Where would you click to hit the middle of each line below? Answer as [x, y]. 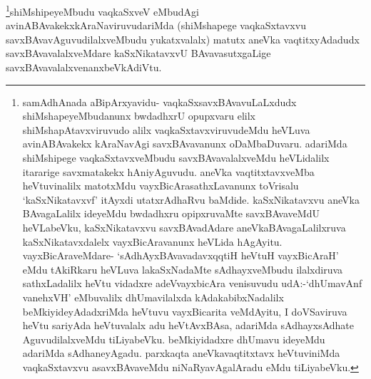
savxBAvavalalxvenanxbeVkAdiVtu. [84, 67]
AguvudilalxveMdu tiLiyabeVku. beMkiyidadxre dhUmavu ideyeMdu [174, 339]
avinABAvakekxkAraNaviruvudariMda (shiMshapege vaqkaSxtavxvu [156, 25]
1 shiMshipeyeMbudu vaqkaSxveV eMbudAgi [102, 10]
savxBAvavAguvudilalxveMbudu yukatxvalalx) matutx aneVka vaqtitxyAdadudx [183, 39]
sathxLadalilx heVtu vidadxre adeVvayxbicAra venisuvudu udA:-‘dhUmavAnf [192, 283]
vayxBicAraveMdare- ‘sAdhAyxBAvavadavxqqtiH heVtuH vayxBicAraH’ [181, 255]
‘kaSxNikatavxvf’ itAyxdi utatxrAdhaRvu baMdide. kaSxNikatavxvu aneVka [191, 199]
